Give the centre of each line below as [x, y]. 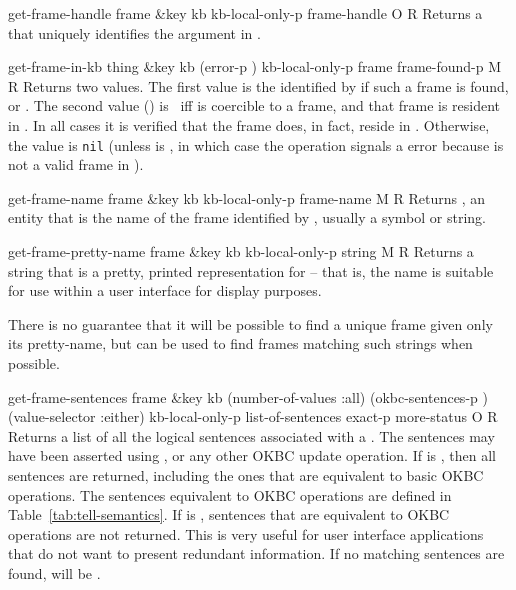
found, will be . [54, 572]
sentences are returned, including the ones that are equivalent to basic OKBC [246, 474]
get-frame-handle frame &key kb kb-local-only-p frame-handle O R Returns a [245, 13]
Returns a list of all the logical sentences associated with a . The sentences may [251, 435]
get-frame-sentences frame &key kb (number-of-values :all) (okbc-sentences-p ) [248, 396]
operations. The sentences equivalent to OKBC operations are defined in [230, 494]
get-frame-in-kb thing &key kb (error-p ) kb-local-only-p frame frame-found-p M [255, 66]
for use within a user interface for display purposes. [165, 290]
